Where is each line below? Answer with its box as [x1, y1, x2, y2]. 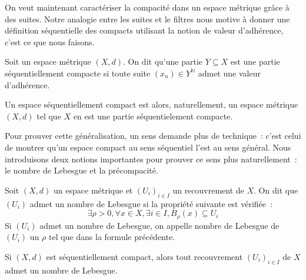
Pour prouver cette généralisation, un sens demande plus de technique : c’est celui [5, 129, 301, 142]
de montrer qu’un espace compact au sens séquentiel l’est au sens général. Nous [5, 141, 291, 153]
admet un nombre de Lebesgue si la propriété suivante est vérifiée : [29, 197, 272, 209]
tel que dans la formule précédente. [49, 231, 175, 243]
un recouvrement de [172, 184, 244, 196]
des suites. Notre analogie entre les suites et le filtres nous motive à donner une [5, 12, 290, 25]
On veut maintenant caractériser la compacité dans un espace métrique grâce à [5, 1, 290, 13]
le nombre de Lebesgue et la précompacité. [5, 164, 158, 176]
